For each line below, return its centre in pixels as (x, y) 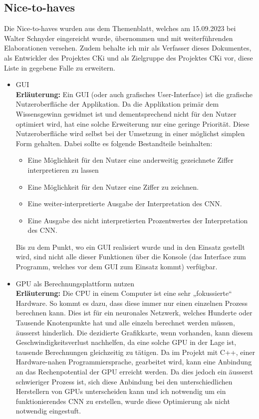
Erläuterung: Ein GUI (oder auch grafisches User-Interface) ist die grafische (134, 94)
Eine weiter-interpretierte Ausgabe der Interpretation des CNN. (125, 203)
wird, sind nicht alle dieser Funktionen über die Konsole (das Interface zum (131, 257)
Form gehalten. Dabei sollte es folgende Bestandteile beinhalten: (114, 143)
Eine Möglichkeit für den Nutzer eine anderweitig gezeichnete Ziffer (130, 160)
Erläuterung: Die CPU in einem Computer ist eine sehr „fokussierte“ (124, 293)
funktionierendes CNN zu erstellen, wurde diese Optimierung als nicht (123, 401)
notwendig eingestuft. (48, 411)
